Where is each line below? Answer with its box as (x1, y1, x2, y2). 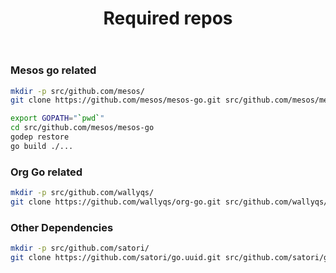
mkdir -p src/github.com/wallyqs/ (10, 188, 155, 198)
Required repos (103, 7, 233, 30)
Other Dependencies (10, 220, 114, 234)
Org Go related (10, 165, 83, 179)
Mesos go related (10, 63, 97, 77)
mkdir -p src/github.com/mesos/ (10, 86, 145, 96)
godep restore (10, 132, 70, 142)
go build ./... (10, 141, 74, 151)
